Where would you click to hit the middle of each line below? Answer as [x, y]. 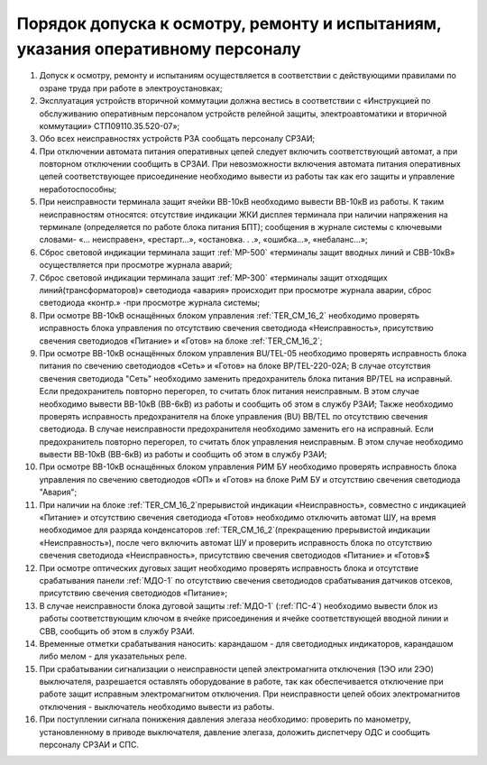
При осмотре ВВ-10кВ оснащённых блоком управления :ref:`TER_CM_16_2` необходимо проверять [229, 315]
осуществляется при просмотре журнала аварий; [136, 265]
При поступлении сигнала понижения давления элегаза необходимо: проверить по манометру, [225, 719]
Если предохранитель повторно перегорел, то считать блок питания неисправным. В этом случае [229, 392]
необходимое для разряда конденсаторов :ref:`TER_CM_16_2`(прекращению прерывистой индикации [234, 530]
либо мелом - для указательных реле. [113, 656]
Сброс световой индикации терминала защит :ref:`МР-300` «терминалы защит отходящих [213, 277]
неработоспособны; [78, 189]
